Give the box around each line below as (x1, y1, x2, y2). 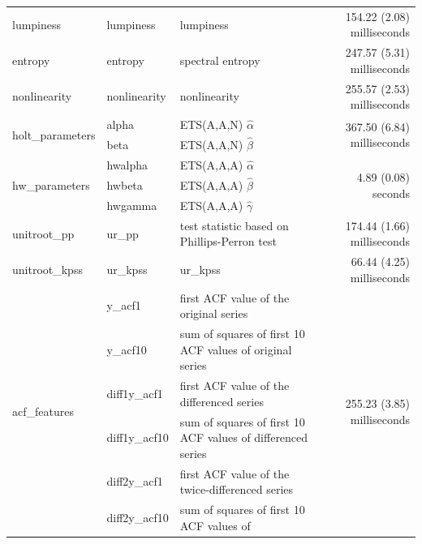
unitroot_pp (12, 225, 75, 242)
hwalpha (106, 156, 149, 173)
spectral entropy (179, 51, 261, 68)
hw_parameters (12, 176, 90, 193)
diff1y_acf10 (106, 429, 169, 446)
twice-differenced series (179, 481, 294, 498)
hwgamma (106, 196, 157, 213)
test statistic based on (179, 216, 289, 233)
